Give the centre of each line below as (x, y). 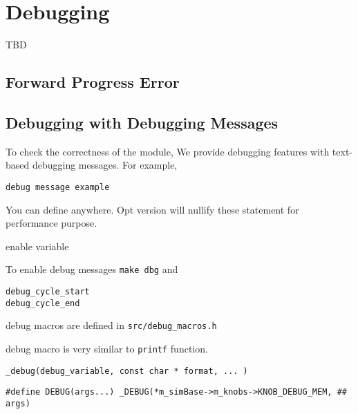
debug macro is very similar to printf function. (107, 348)
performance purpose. (51, 223)
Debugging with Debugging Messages (142, 122)
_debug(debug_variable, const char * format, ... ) (127, 371)
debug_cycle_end (43, 303)
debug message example (58, 187)
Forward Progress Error (93, 82)
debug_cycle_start (48, 291)
